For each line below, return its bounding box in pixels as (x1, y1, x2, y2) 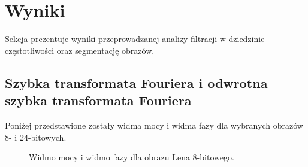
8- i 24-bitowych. (5, 130, 67, 143)
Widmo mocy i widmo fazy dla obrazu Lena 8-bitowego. (29, 151, 234, 163)
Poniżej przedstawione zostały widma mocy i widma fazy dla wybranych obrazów (5, 119, 303, 131)
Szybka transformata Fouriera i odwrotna (5, 73, 268, 92)
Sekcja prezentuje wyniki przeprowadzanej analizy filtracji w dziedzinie (5, 32, 265, 45)
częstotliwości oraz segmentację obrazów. (5, 44, 155, 56)
